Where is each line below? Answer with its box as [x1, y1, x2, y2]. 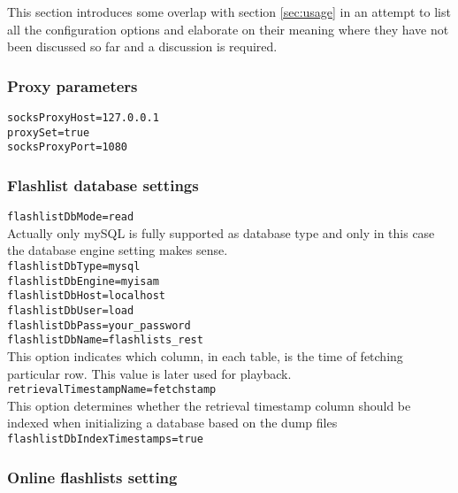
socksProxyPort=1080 [7, 141, 128, 154]
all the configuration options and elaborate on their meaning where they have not [7, 19, 449, 38]
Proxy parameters [7, 74, 138, 96]
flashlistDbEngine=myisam [7, 274, 159, 288]
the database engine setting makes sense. [7, 241, 228, 259]
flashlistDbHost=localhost [7, 289, 165, 303]
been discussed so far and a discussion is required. [7, 37, 278, 56]
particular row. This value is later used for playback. [7, 364, 292, 382]
